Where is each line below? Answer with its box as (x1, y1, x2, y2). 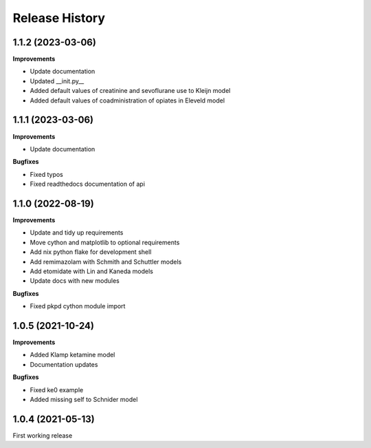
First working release (12, 431, 73, 440)
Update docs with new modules (30, 277, 120, 285)
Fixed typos (30, 170, 63, 178)
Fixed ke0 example (30, 385, 84, 394)
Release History (12, 10, 106, 25)
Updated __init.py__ (30, 76, 85, 85)
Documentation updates (30, 360, 98, 368)
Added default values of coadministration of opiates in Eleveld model (30, 96, 225, 105)
